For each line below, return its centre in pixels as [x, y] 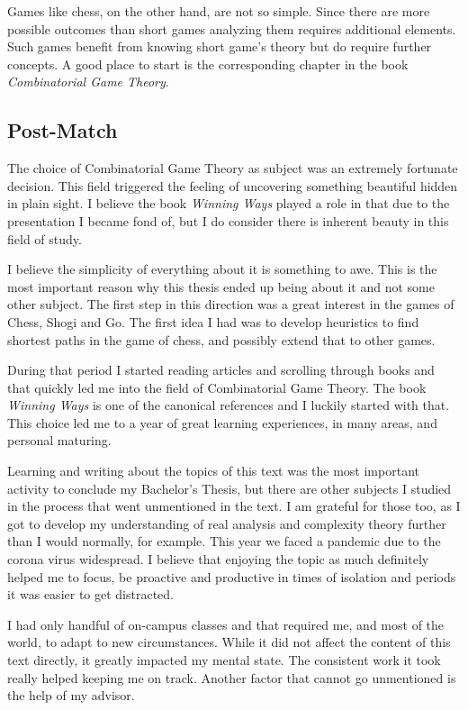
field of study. [45, 238]
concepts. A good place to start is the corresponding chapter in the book [208, 64]
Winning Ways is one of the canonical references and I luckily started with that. [229, 405]
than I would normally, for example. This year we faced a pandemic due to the [224, 541]
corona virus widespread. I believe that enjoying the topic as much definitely [218, 559]
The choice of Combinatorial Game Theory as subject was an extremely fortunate [233, 168]
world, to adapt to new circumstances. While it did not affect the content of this [229, 642]
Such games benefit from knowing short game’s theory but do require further [220, 46]
